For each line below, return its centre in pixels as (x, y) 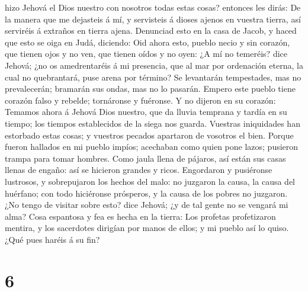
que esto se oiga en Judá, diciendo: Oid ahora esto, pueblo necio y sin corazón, (147, 42)
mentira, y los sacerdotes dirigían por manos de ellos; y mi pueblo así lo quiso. (147, 228)
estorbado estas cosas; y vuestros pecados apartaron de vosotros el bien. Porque (149, 135)
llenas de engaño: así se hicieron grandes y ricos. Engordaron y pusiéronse (139, 170)
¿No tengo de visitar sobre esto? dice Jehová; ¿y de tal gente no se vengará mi (147, 205)
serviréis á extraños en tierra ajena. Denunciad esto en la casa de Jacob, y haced (151, 31)
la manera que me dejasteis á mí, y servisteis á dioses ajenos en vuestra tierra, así (153, 19)
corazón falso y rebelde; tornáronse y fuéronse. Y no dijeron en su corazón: (140, 100)
